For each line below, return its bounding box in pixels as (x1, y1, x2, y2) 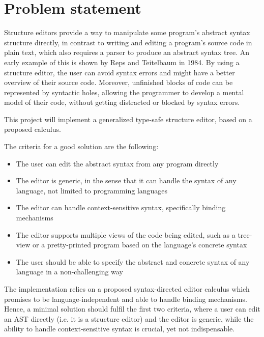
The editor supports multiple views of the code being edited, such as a (16, 229, 236, 240)
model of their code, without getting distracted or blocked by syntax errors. (4, 97, 240, 107)
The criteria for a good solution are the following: (4, 141, 159, 152)
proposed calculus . (4, 124, 61, 134)
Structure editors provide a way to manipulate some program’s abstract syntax (4, 27, 250, 38)
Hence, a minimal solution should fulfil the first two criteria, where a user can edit (4, 303, 260, 314)
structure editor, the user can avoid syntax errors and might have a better (4, 67, 235, 77)
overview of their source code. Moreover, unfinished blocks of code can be (4, 77, 233, 88)
